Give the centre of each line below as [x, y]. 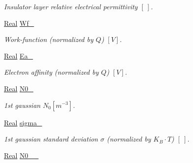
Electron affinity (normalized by [51, 72]
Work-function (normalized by [49, 39]
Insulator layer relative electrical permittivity [71, 6]
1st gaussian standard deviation [51, 139]
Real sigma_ [23, 122]
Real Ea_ [19, 55]
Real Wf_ [19, 23]
